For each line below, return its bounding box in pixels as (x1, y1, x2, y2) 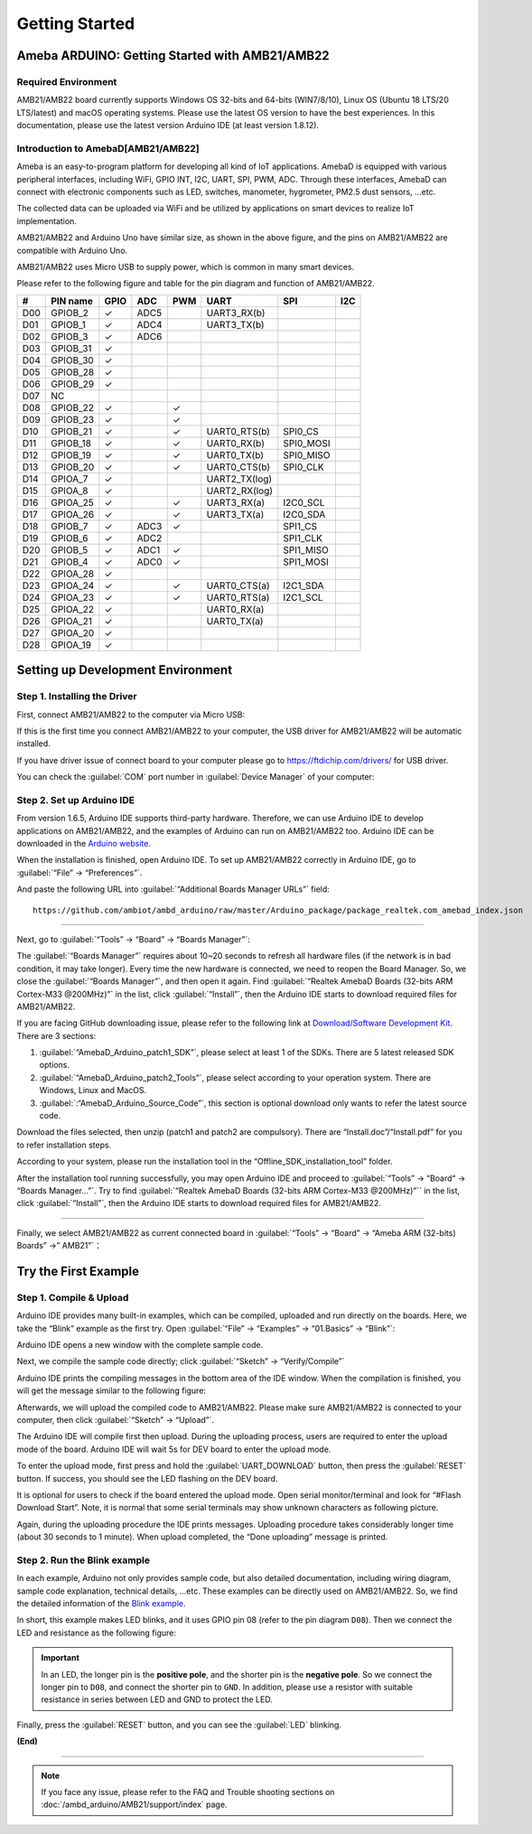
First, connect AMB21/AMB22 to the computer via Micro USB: (16, 709, 246, 720)
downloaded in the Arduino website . (16, 838, 151, 848)
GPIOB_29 (51, 378, 95, 390)
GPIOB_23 (51, 413, 95, 426)
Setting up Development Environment (16, 662, 233, 678)
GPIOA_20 (51, 626, 95, 639)
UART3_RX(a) (206, 496, 266, 509)
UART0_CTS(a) (206, 579, 270, 592)
